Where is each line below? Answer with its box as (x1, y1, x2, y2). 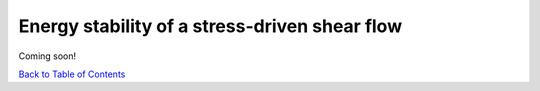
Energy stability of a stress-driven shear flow (18, 15, 403, 37)
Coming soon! (18, 50, 77, 62)
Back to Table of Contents (18, 68, 126, 80)
